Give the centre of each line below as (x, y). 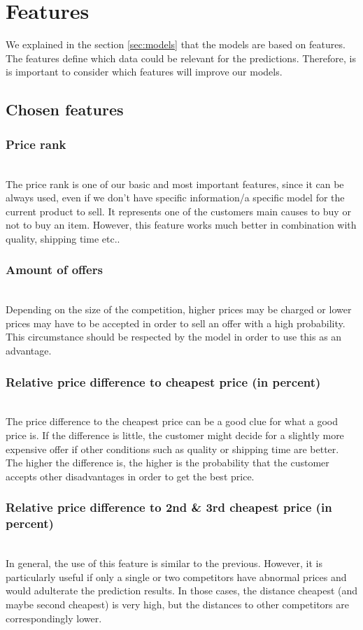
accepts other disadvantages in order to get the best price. (130, 476)
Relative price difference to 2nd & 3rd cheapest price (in (169, 507)
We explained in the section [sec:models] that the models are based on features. (176, 44)
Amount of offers (54, 270)
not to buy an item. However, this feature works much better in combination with (181, 225)
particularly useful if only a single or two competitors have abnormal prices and (176, 577)
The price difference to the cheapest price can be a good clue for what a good (172, 421)
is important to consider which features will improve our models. (144, 72)
